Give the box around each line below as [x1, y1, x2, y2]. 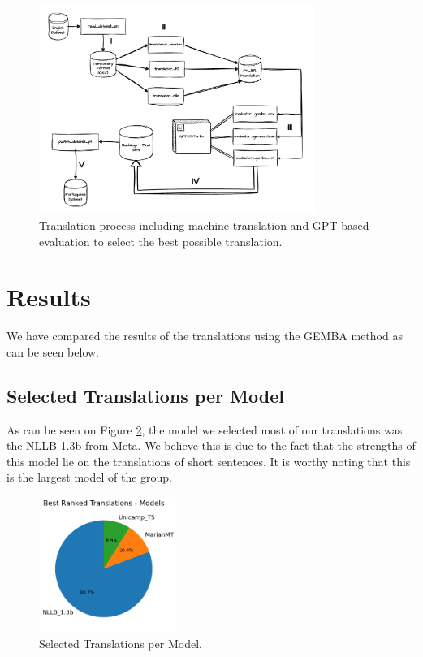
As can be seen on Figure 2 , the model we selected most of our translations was [6, 421, 403, 438]
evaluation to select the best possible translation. [39, 232, 283, 249]
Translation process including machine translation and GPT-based [39, 216, 369, 233]
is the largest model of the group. [6, 469, 173, 486]
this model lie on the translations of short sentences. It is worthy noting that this [6, 452, 411, 469]
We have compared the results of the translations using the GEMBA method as [6, 327, 403, 344]
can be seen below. [6, 343, 100, 360]
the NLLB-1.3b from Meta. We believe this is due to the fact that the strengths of [6, 437, 416, 454]
